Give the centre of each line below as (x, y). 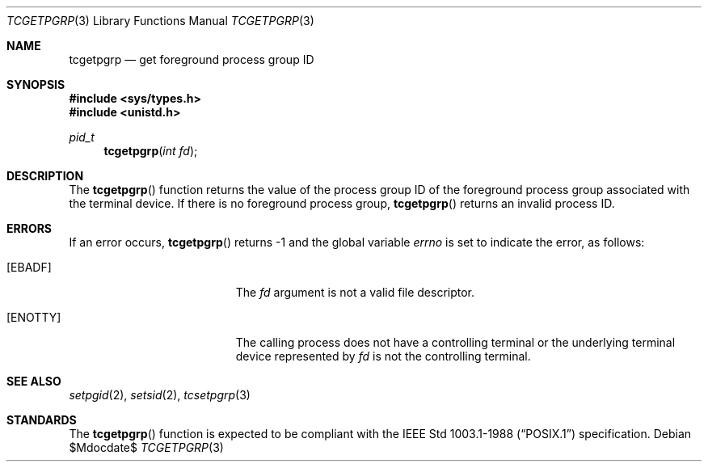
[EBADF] (29, 267)
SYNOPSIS (36, 84)
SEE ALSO (34, 381)
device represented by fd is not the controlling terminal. (383, 356)
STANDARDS (42, 420)
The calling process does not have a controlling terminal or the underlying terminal (455, 342)
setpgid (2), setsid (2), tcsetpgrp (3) (160, 395)
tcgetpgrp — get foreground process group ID (192, 59)
